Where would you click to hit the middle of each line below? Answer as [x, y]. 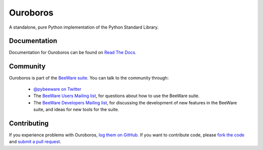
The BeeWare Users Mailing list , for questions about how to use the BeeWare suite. [116, 96]
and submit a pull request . [35, 142]
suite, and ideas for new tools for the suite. [76, 109]
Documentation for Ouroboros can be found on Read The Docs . [73, 52]
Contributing [29, 123]
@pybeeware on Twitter [57, 89]
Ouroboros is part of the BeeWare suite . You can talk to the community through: [89, 78]
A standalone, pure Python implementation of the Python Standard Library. [84, 27]
